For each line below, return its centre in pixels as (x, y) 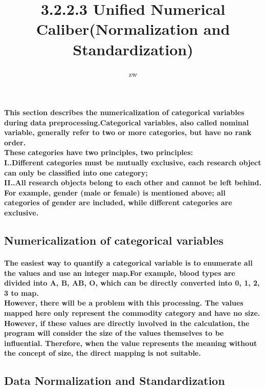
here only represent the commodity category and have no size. (148, 312)
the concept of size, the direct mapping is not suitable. (103, 353)
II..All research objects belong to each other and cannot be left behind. (133, 182)
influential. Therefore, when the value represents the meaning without (131, 343)
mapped (18, 312)
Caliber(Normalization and (133, 29)
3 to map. (21, 293)
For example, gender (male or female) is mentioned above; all (115, 192)
